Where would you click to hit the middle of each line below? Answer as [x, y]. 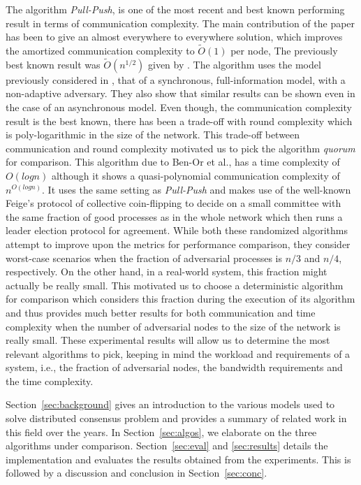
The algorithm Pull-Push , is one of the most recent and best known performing [175, 9]
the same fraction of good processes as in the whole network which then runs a [174, 216]
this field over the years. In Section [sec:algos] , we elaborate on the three [161, 432]
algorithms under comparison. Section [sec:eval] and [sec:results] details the [167, 446]
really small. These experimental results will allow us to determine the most [168, 340]
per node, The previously [284, 50]
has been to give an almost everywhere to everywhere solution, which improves [174, 37]
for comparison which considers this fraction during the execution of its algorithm [180, 299]
